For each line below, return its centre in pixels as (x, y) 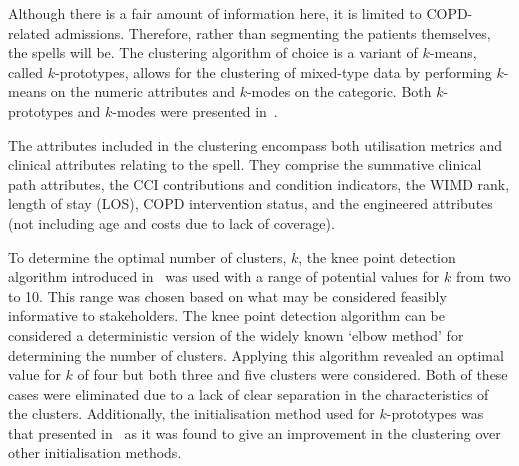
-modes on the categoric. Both (339, 91)
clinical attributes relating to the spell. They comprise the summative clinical (245, 164)
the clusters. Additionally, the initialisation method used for (191, 413)
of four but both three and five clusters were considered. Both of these (292, 374)
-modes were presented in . (195, 110)
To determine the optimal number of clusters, (147, 256)
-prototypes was (435, 413)
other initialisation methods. (95, 452)
